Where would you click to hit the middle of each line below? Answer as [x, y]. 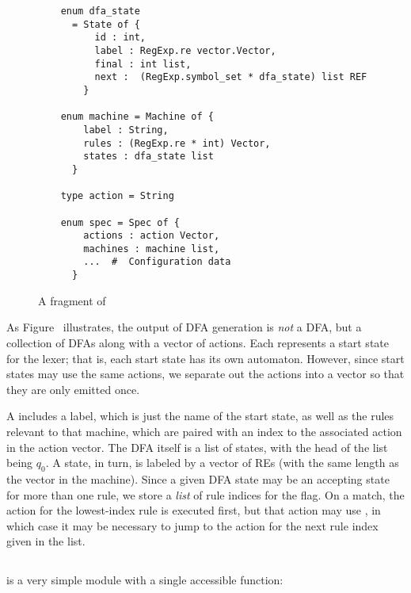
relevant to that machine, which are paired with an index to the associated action [204, 431]
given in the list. [46, 541]
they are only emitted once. [73, 389]
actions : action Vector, [152, 236]
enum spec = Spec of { [120, 222]
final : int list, [143, 64]
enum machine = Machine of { [137, 117]
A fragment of [72, 300]
